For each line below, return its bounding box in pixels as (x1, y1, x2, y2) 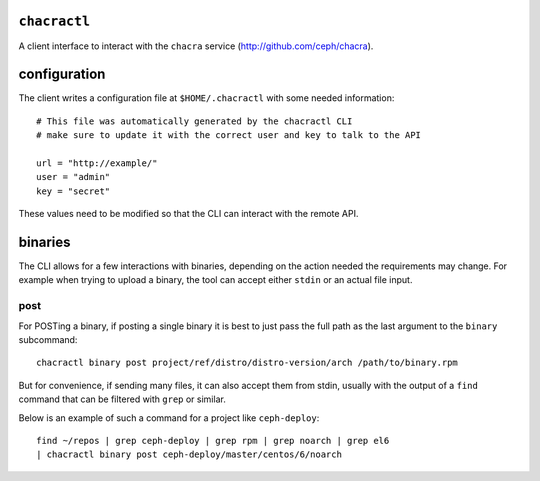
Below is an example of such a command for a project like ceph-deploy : (18, 411, 320, 424)
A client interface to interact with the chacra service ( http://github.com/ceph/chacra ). (18, 40, 374, 52)
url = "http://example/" (36, 157, 158, 169)
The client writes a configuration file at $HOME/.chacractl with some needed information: (18, 92, 395, 104)
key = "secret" (36, 185, 111, 197)
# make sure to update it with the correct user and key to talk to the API (36, 130, 422, 141)
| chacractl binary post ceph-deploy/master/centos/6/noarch (36, 449, 342, 460)
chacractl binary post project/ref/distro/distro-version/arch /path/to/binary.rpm (36, 357, 459, 369)
